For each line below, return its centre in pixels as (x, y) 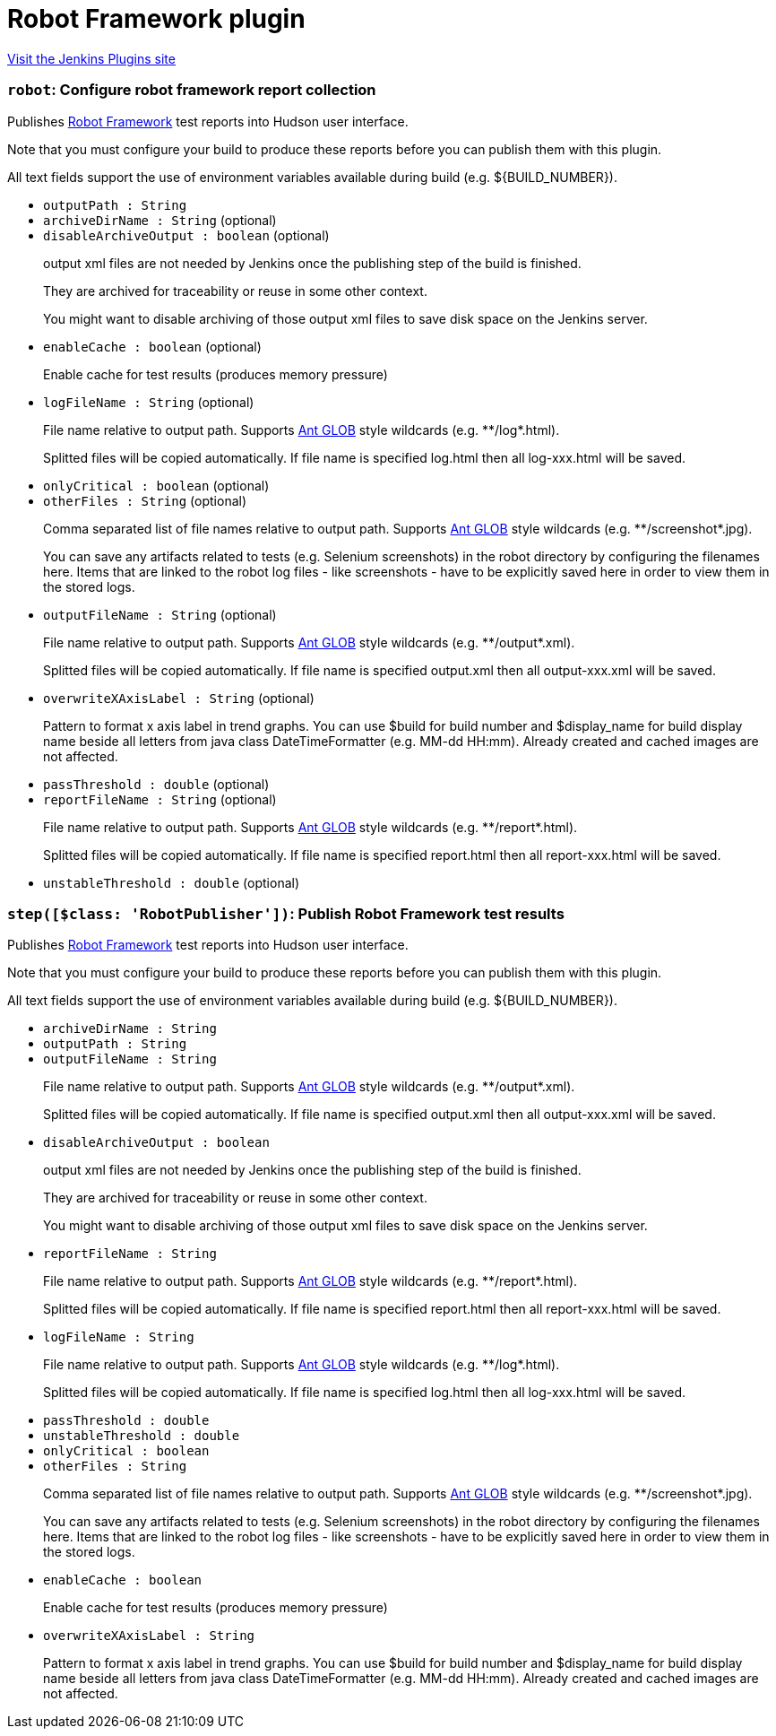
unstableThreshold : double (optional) (172, 882)
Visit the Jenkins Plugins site (91, 58)
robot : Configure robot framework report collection (192, 90)
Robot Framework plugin (156, 19)
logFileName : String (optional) (149, 402)
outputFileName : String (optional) (160, 614)
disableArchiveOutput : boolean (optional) (186, 235)
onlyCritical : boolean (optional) (156, 485)
